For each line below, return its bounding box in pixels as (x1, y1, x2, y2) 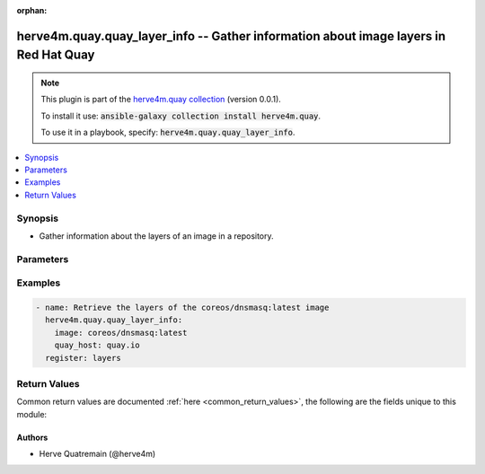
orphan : (16, 5, 48, 15)
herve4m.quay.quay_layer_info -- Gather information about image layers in (16, 28, 446, 44)
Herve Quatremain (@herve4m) (39, 449, 156, 460)
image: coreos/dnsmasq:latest (54, 328, 188, 338)
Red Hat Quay (16, 48, 95, 63)
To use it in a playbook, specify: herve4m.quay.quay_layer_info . (40, 127, 295, 138)
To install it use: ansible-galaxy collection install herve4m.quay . (40, 110, 322, 121)
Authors (16, 432, 48, 443)
